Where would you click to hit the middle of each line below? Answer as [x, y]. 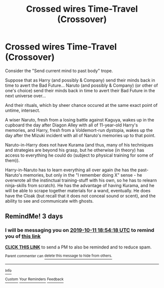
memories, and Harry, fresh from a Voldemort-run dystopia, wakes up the [79, 130]
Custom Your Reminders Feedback [34, 279]
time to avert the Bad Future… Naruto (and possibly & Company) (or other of [82, 85]
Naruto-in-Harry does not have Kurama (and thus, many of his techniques [79, 144]
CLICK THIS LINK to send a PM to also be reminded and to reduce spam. [78, 247]
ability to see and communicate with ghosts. [49, 201]
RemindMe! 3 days [34, 216]
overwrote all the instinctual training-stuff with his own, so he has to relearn [81, 180]
